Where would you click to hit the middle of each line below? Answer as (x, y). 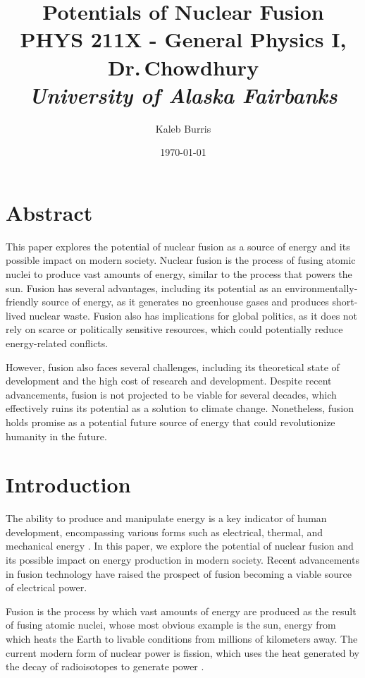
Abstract (49, 212)
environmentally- (321, 287)
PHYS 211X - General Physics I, (183, 39)
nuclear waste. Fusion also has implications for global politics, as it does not (193, 315)
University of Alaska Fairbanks (183, 95)
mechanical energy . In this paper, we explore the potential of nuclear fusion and (180, 546)
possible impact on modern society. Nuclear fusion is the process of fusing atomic (181, 260)
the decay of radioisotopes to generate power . (105, 666)
